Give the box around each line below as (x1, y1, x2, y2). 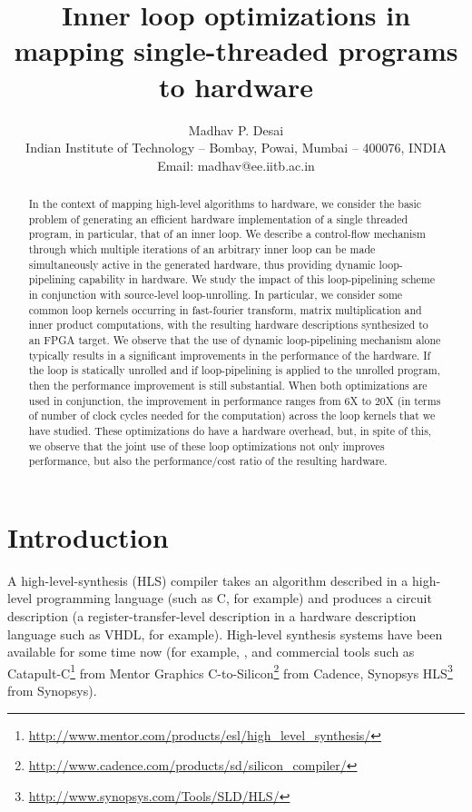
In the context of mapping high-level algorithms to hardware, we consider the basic (28, 196, 422, 212)
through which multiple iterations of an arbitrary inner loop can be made (28, 242, 376, 257)
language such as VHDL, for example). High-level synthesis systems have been (7, 624, 443, 643)
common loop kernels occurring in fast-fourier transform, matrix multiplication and (28, 302, 422, 317)
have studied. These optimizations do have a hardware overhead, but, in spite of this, (28, 422, 432, 438)
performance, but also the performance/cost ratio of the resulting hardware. (28, 453, 388, 469)
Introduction (7, 518, 169, 555)
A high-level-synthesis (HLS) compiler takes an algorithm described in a (7, 570, 408, 589)
